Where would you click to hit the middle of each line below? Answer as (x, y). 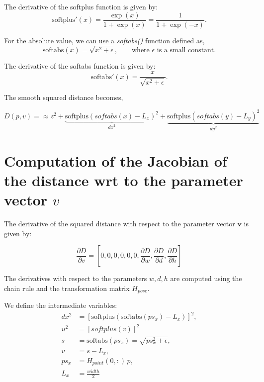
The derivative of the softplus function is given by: (81, 6)
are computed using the (206, 278)
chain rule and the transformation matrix (67, 288)
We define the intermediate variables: (61, 305)
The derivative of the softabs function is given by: (80, 66)
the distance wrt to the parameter (124, 180)
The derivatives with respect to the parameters (76, 278)
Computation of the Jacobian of (116, 160)
